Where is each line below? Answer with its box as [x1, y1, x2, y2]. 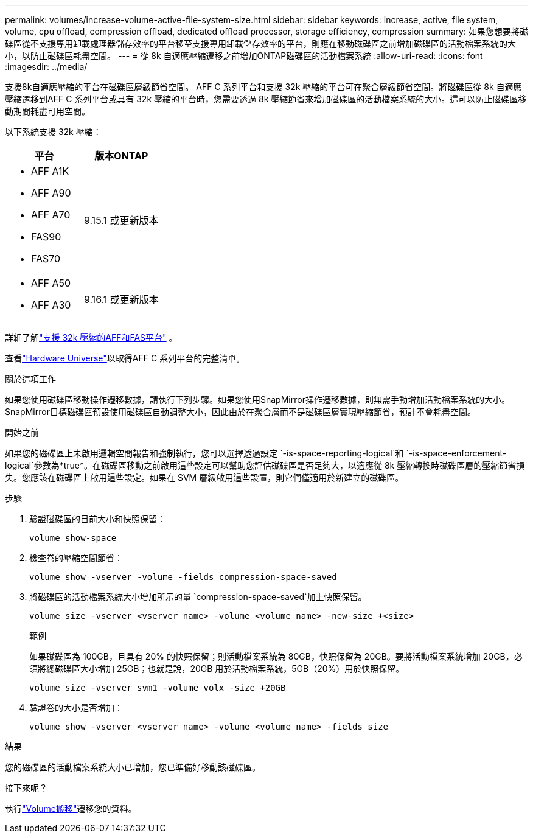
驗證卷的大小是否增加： [29, 702, 123, 713]
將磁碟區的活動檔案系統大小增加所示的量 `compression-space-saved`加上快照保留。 [29, 592, 367, 602]
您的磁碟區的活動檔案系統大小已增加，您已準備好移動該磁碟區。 [5, 762, 260, 772]
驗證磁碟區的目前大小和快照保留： [29, 514, 165, 524]
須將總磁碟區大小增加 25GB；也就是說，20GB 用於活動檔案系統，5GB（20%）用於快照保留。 [29, 663, 405, 674]
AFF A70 [31, 209, 71, 221]
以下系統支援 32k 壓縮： [5, 127, 102, 137]
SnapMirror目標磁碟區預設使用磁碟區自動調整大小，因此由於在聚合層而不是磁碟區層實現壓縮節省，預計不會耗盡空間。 [5, 407, 476, 417]
